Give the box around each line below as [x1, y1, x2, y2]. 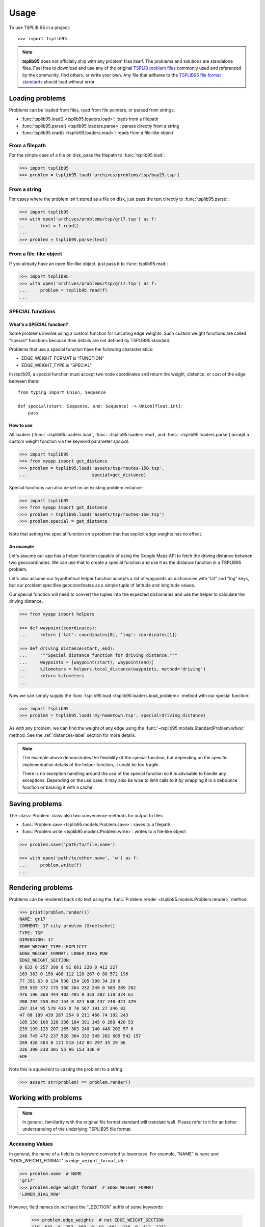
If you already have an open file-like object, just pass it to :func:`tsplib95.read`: [9, 261, 168, 267]
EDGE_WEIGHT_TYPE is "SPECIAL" [21, 362, 92, 368]
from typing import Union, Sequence [18, 389, 106, 395]
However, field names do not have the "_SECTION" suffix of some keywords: [9, 1204, 164, 1210]
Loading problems [9, 94, 66, 103]
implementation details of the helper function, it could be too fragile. [22, 761, 160, 768]
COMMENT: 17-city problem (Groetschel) [19, 923, 115, 929]
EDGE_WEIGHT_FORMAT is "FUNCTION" [21, 355, 105, 361]
